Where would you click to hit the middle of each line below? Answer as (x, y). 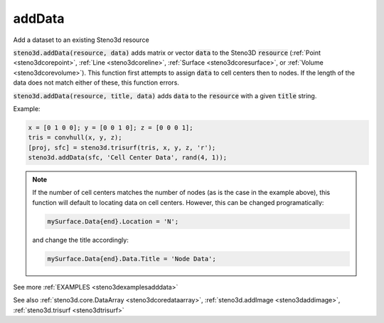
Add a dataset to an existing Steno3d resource (81, 40)
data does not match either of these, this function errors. (96, 83)
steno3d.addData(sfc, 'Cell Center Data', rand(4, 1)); (128, 158)
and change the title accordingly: (81, 240)
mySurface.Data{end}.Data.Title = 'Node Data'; (132, 259)
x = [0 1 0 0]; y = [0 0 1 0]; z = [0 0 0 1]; (111, 127)
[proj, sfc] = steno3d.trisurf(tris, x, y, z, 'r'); (122, 147)
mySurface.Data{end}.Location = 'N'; (113, 221)
